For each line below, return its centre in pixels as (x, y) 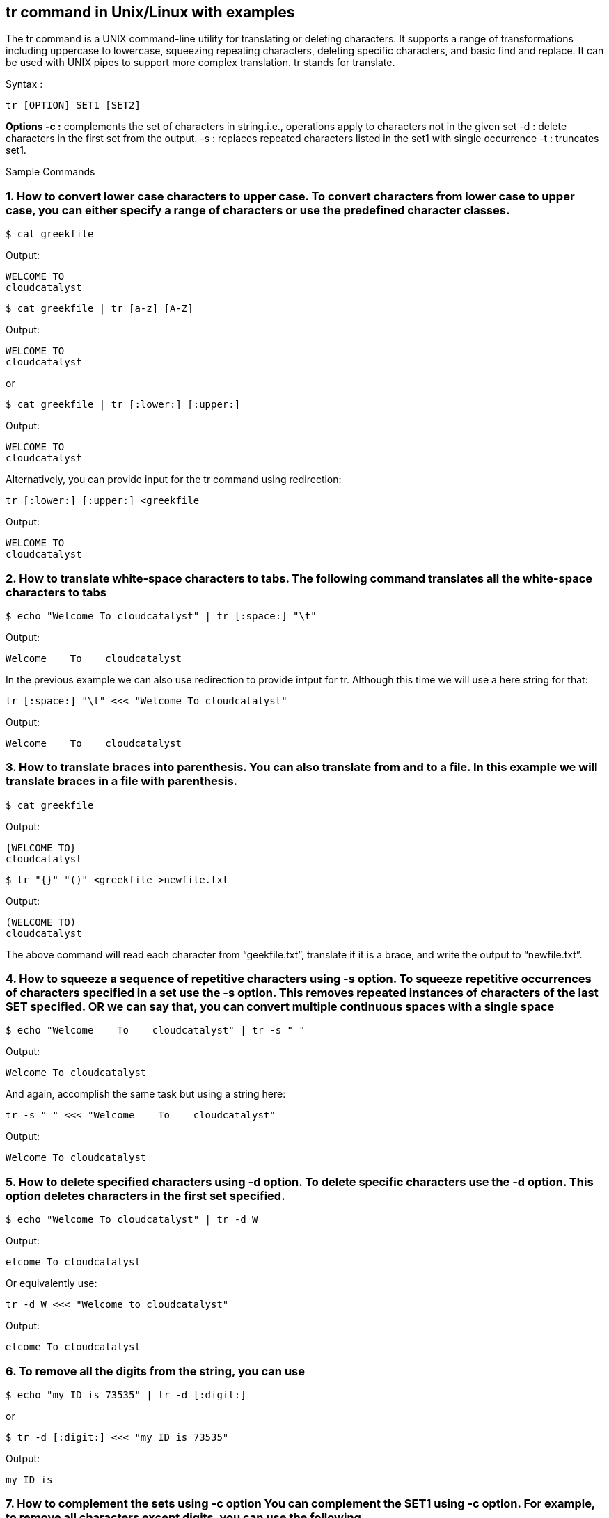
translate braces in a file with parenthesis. (122, 781)
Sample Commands (50, 172)
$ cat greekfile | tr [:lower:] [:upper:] (123, 405)
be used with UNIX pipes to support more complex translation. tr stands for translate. (200, 63)
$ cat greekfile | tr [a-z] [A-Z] (100, 309)
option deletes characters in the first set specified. (145, 1195)
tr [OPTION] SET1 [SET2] (73, 105)
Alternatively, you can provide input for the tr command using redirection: (174, 480)
